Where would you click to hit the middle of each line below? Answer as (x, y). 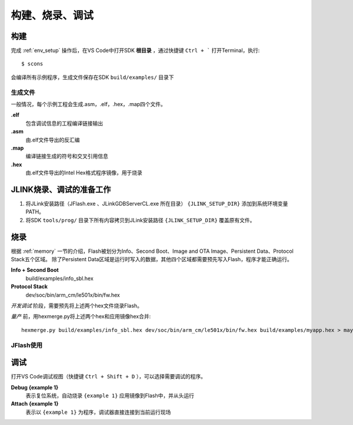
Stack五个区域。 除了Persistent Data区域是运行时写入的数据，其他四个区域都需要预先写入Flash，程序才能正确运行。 (151, 259)
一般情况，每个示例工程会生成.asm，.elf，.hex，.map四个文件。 (88, 104)
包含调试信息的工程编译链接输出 (64, 123)
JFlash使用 (27, 345)
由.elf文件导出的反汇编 (53, 140)
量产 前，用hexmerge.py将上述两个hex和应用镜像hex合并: (81, 317)
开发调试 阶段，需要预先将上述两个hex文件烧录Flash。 (76, 306)
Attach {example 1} (35, 404)
